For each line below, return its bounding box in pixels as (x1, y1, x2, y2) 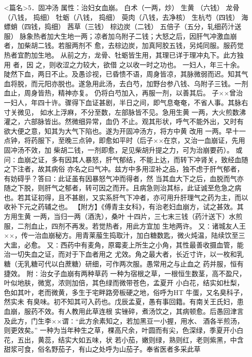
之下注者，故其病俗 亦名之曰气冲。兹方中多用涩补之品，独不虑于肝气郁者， (4, 164, 244, 174)
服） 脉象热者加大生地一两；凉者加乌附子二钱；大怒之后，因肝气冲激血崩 (4, 31, 237, 41)
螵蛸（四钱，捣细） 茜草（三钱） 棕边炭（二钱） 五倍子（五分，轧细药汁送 (4, 21, 241, 31)
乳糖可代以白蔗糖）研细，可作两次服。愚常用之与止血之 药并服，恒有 (24, 259, 244, 269)
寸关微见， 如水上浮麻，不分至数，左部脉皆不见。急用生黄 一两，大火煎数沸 (4, 107, 246, 117)
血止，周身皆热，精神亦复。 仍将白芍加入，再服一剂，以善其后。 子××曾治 (4, 88, 243, 98)
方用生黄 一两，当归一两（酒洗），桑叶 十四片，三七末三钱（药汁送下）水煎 (4, 211, 243, 221)
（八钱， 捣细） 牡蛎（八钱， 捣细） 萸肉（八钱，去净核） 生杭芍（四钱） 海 (4, 12, 248, 22)
